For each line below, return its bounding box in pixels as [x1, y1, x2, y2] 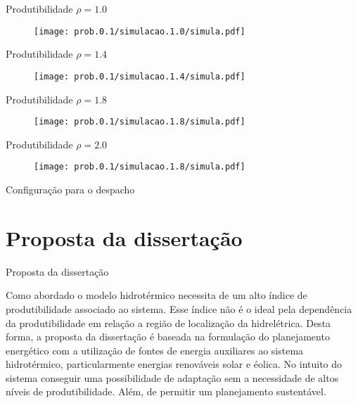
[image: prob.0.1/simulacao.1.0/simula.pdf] [34, 26, 245, 37]
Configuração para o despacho [6, 182, 135, 196]
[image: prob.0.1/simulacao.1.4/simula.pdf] [34, 71, 245, 82]
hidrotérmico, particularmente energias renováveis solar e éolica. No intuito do [6, 357, 343, 371]
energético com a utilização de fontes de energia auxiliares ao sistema [6, 343, 304, 357]
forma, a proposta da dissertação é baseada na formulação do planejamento [6, 329, 330, 344]
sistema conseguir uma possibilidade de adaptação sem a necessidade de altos [6, 370, 339, 385]
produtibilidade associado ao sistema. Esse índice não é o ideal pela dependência [6, 301, 352, 316]
